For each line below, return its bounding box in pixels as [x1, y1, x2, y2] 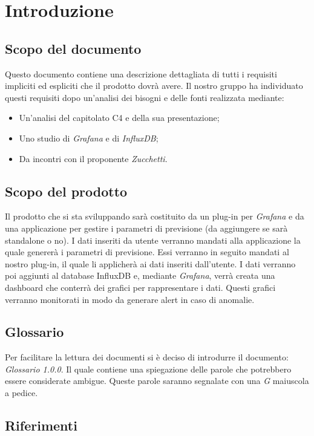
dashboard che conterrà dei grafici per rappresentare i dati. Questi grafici [5, 281, 276, 293]
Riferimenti [5, 416, 77, 435]
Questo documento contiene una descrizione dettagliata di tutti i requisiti [5, 67, 277, 80]
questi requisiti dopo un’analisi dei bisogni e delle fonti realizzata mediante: [5, 91, 284, 103]
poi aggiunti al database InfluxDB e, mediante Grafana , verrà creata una [5, 269, 275, 282]
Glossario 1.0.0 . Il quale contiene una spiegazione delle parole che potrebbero [5, 362, 292, 375]
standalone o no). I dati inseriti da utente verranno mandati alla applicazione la [5, 233, 301, 246]
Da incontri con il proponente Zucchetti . [19, 152, 168, 164]
